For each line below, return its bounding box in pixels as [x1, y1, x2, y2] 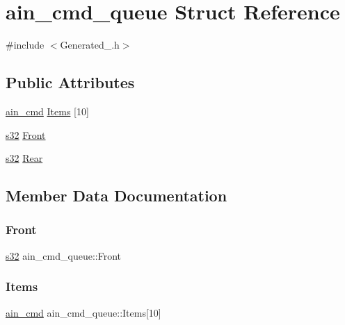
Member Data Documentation [6, 185, 227, 206]
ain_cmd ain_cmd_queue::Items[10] [6, 305, 161, 319]
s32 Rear [6, 151, 43, 165]
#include [6, 37, 45, 52]
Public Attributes [6, 72, 135, 93]
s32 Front [6, 127, 46, 142]
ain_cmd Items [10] [6, 103, 89, 118]
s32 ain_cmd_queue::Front [6, 248, 122, 262]
